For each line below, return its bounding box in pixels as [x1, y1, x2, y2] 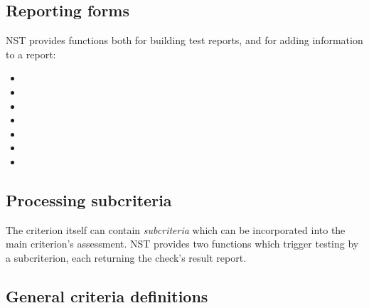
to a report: [6, 46, 56, 61]
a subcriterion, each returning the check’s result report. [6, 250, 247, 265]
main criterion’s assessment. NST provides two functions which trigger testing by [6, 236, 359, 251]
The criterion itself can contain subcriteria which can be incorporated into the [6, 222, 346, 237]
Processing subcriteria [6, 188, 172, 211]
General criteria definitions [6, 285, 208, 307]
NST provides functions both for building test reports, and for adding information [6, 33, 363, 48]
